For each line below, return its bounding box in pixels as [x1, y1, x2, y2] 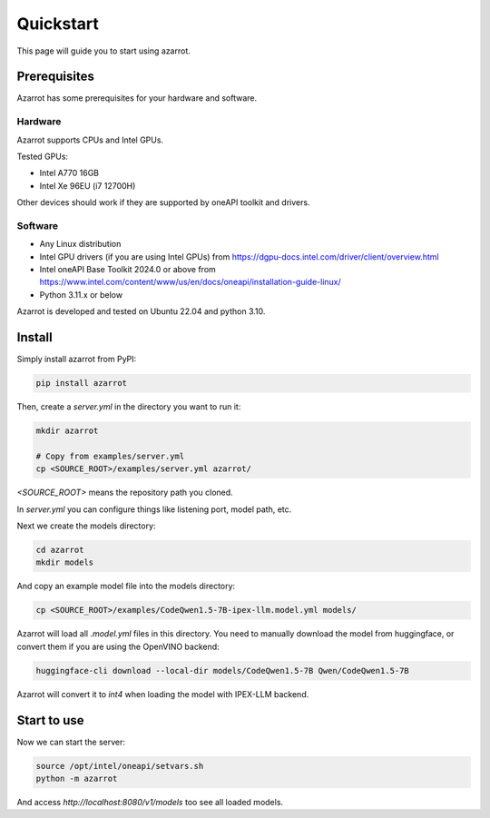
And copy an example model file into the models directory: [16, 581, 236, 592]
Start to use [16, 713, 85, 728]
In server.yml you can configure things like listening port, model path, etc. [16, 504, 292, 515]
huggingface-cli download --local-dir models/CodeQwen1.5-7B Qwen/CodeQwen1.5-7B [35, 665, 410, 675]
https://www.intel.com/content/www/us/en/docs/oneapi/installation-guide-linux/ [39, 277, 342, 288]
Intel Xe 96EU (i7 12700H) [39, 180, 136, 191]
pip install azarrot [35, 378, 127, 389]
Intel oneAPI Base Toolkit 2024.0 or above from [39, 264, 217, 275]
